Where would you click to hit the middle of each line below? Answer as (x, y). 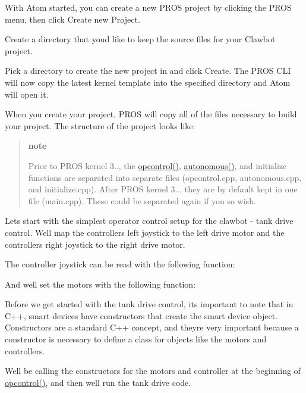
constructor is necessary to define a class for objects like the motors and (136, 339)
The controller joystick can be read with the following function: (120, 264)
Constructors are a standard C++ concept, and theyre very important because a (152, 327)
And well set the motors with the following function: (100, 284)
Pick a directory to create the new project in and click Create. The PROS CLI (148, 71)
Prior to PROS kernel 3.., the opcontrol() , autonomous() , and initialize (157, 165)
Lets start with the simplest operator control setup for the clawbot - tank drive (149, 221)
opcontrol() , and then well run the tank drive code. (98, 382)
